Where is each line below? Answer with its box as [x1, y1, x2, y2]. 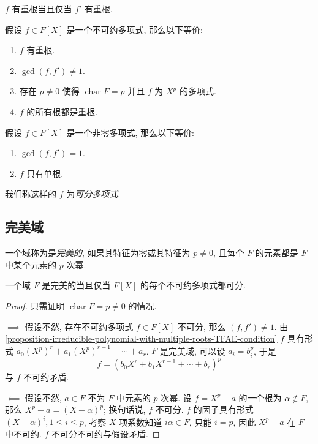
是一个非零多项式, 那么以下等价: [66, 126, 195, 138]
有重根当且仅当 [12, 2, 72, 15]
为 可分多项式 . [66, 187, 121, 200]
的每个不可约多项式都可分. [140, 279, 246, 292]
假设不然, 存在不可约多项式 [25, 320, 134, 333]
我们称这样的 [5, 187, 56, 200]
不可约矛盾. [23, 371, 69, 383]
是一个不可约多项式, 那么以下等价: [66, 23, 203, 36]
